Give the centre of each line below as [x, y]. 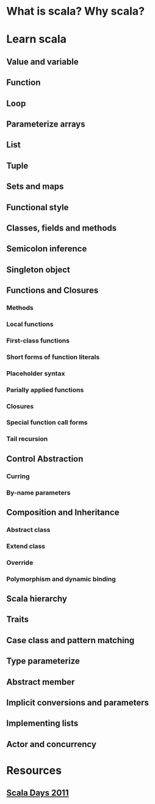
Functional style [38, 207]
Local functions [30, 324]
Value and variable [42, 61]
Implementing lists [42, 724]
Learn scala [37, 39]
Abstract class [28, 529]
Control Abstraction [45, 459]
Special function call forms [47, 422]
